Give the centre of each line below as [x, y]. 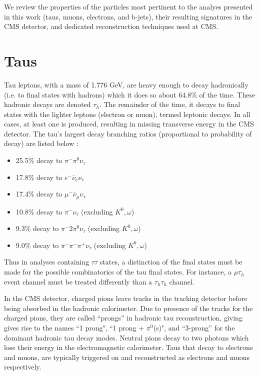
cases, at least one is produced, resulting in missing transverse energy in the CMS [129, 124]
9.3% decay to [37, 228]
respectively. [23, 367]
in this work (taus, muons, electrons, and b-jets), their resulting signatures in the [128, 16]
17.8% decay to [39, 177]
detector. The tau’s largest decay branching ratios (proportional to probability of [128, 133]
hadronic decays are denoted [47, 104]
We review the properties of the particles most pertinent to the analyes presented [128, 6]
